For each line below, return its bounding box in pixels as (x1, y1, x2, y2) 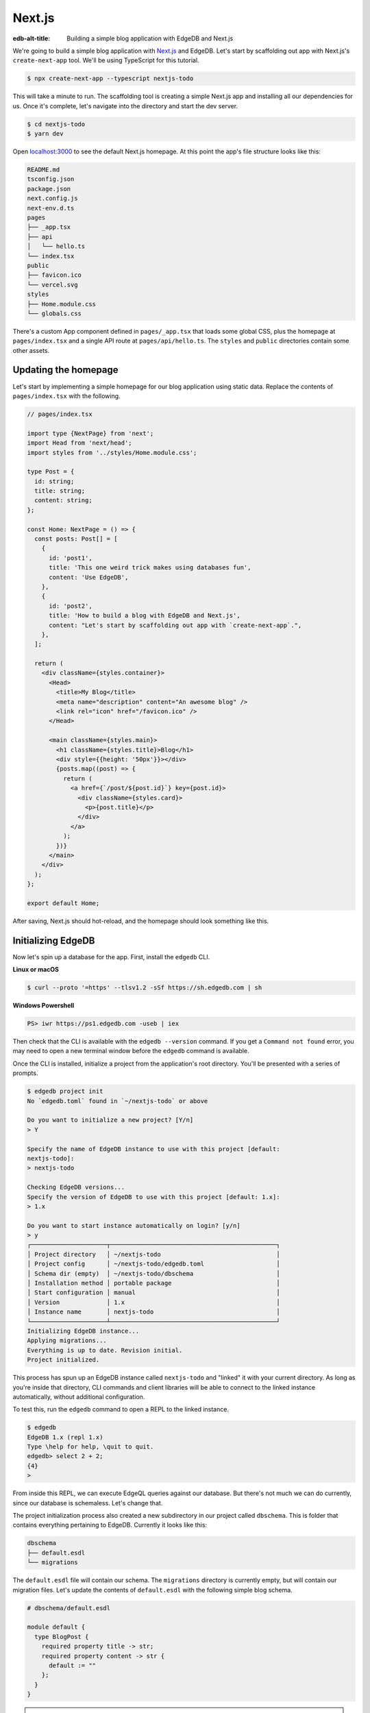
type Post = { (27, 468, 75, 476)
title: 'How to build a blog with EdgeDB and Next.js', (49, 612, 241, 619)
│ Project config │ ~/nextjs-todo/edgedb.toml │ (27, 1260, 280, 1268)
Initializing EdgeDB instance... (27, 1327, 140, 1335)
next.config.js (27, 195, 78, 202)
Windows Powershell (12, 1001, 75, 1010)
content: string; (34, 497, 92, 504)
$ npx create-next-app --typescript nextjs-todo (27, 75, 194, 82)
